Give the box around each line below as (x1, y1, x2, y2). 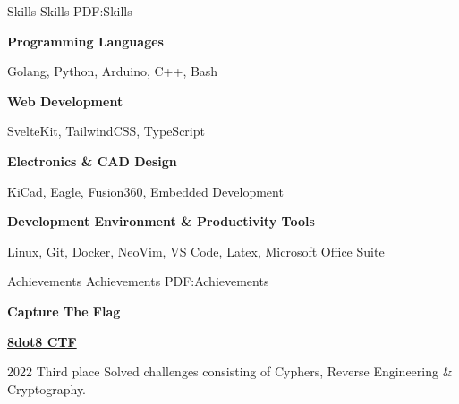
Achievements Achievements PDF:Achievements (7, 272, 269, 290)
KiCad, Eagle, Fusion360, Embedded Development (7, 181, 284, 200)
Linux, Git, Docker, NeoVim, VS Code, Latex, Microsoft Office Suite (7, 241, 385, 260)
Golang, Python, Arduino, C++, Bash (7, 62, 218, 80)
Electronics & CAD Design (7, 151, 177, 170)
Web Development (7, 91, 123, 110)
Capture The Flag (7, 301, 121, 320)
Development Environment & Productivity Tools (7, 212, 315, 231)
